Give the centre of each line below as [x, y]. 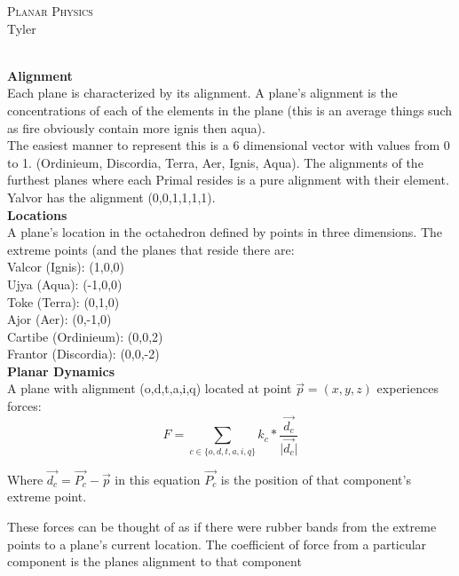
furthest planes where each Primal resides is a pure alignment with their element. [228, 180]
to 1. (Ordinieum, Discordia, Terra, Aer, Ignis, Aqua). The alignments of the [215, 162]
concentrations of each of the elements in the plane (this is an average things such [229, 110]
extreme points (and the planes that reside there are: [151, 249]
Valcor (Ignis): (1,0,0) [66, 267]
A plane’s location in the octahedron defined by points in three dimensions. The [225, 232]
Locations [37, 214]
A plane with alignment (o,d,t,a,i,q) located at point [150, 388]
